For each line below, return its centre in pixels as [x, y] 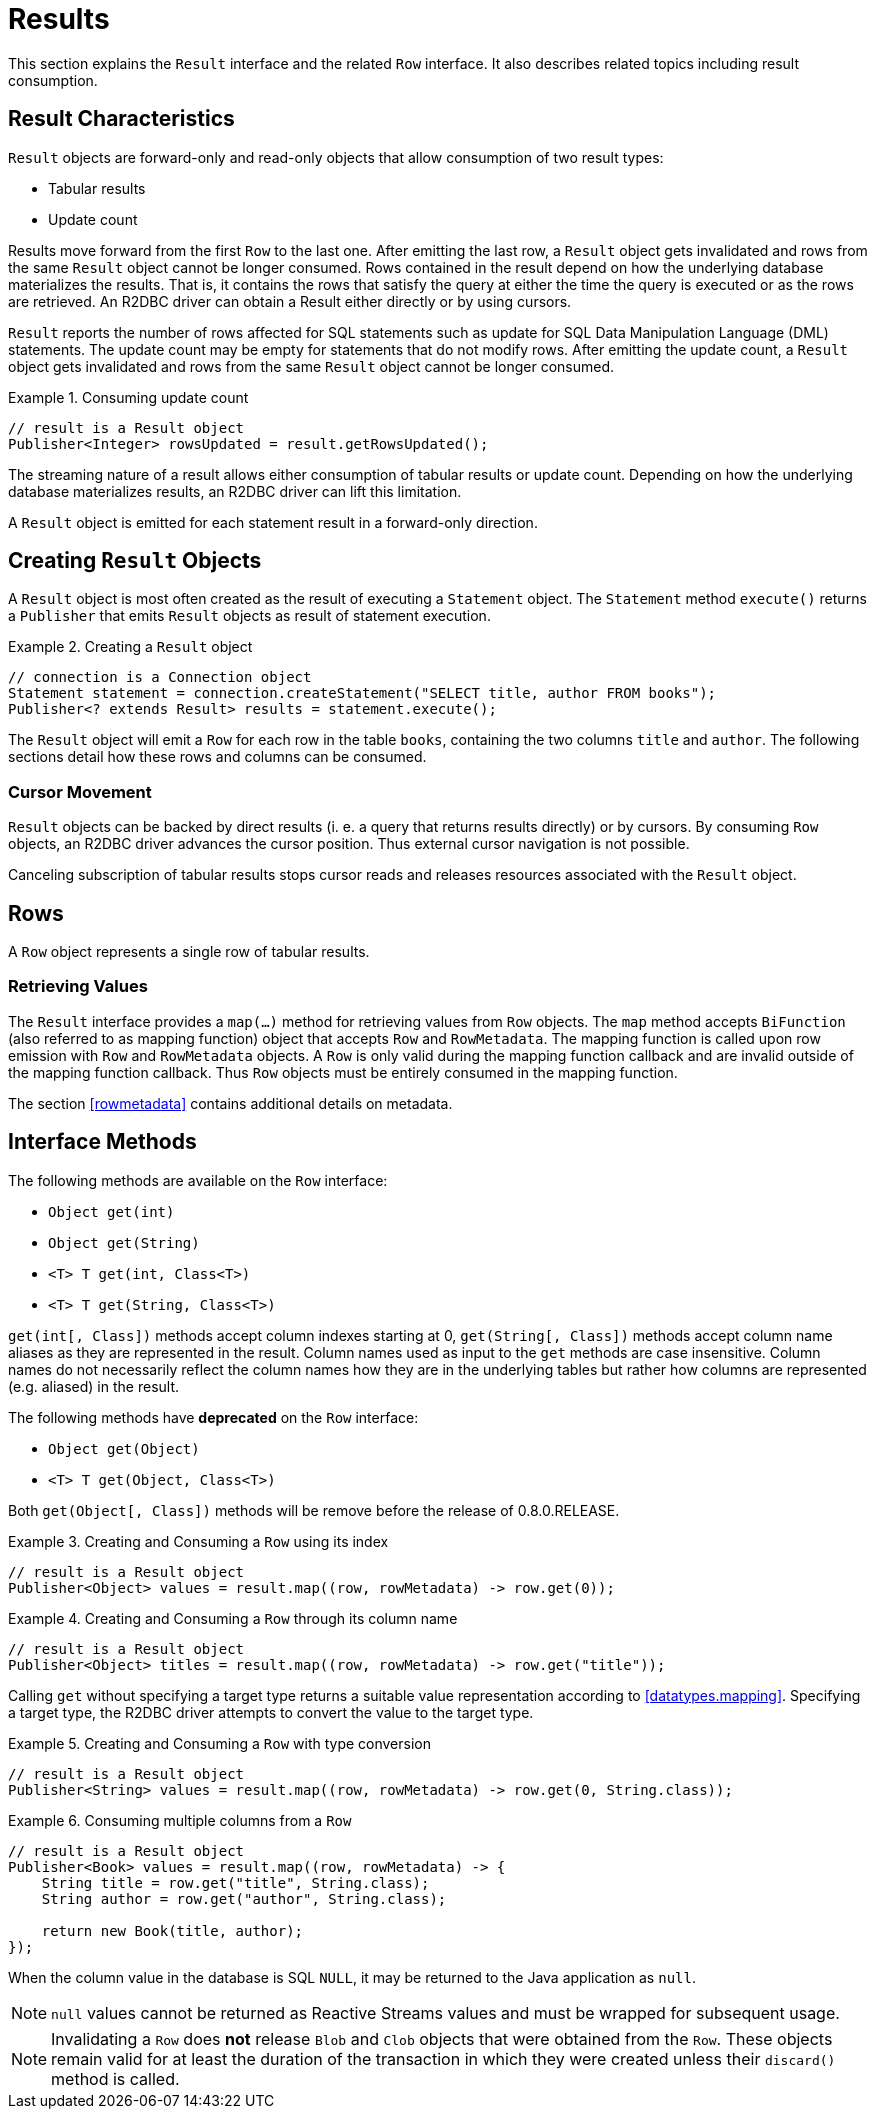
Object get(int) [111, 1211]
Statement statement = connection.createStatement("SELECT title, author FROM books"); [362, 693]
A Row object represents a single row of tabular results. [189, 952]
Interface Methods [102, 1142]
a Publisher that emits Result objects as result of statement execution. [249, 616]
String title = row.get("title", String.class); [235, 1882]
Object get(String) [124, 1242]
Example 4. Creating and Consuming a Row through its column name [233, 1618]
